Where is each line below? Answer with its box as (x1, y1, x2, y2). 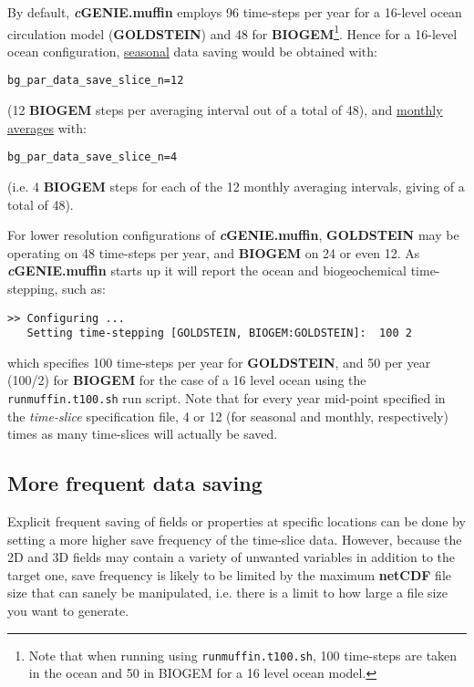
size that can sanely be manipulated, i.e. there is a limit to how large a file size (7, 583, 448, 602)
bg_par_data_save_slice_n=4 (7, 151, 178, 164)
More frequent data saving (7, 469, 263, 497)
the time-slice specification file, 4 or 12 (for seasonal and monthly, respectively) (7, 406, 448, 425)
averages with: (7, 118, 87, 137)
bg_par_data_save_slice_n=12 (7, 74, 184, 88)
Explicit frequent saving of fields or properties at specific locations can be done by (7, 512, 466, 531)
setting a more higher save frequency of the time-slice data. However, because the (7, 529, 462, 548)
